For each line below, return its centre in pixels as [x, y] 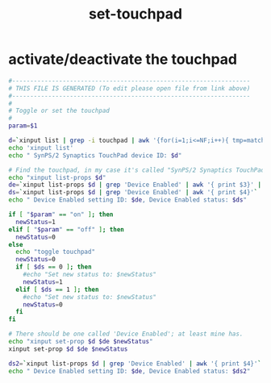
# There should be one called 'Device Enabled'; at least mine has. [126, 334]
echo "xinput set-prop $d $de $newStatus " [81, 342]
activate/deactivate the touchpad [123, 59]
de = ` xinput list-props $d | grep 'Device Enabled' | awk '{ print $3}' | [135, 185]
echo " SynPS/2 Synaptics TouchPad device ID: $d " [95, 155]
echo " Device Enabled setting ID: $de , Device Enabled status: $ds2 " [129, 371]
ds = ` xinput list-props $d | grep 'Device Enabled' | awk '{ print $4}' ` [133, 193]
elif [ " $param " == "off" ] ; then [67, 229]
